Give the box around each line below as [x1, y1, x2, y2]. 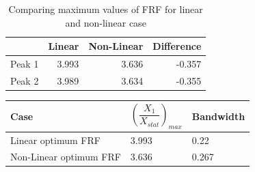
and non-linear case [65, 15, 146, 29]
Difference [152, 39, 202, 53]
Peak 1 [10, 57, 39, 71]
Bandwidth [191, 109, 245, 123]
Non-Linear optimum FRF [10, 149, 121, 164]
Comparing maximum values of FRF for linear [8, 2, 203, 16]
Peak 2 [10, 73, 39, 87]
